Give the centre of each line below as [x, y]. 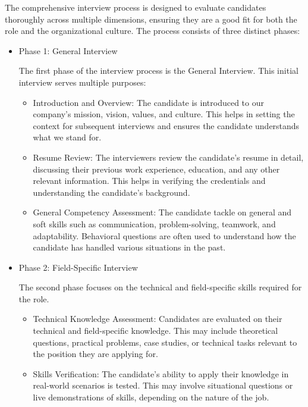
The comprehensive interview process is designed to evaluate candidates [136, 7]
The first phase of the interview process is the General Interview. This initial [158, 71]
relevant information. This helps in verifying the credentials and [149, 181]
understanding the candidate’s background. [111, 192]
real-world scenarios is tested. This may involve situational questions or [163, 385]
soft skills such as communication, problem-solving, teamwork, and [154, 223]
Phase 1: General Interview [68, 50]
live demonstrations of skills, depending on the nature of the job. [151, 397]
